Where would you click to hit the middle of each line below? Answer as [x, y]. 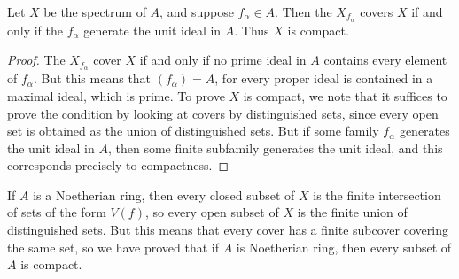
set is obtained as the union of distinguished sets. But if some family [193, 131]
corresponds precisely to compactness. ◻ [118, 165]
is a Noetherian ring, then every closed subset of [164, 194]
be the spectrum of [95, 12]
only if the [35, 30]
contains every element [385, 60]
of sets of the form [57, 212]
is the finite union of [352, 212]
